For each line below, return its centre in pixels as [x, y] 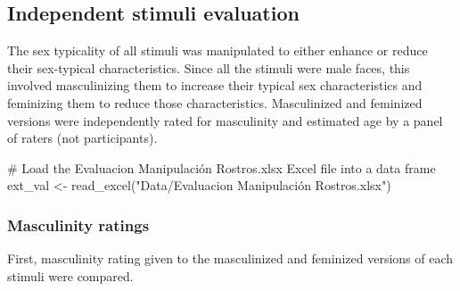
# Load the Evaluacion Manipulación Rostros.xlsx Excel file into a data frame [222, 167]
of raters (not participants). [82, 138]
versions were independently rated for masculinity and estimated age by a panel [225, 120]
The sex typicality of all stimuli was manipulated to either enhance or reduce [218, 50]
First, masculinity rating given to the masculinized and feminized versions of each [230, 258]
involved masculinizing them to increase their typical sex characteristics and [215, 85]
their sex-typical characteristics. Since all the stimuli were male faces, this [209, 67]
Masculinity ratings [78, 224]
